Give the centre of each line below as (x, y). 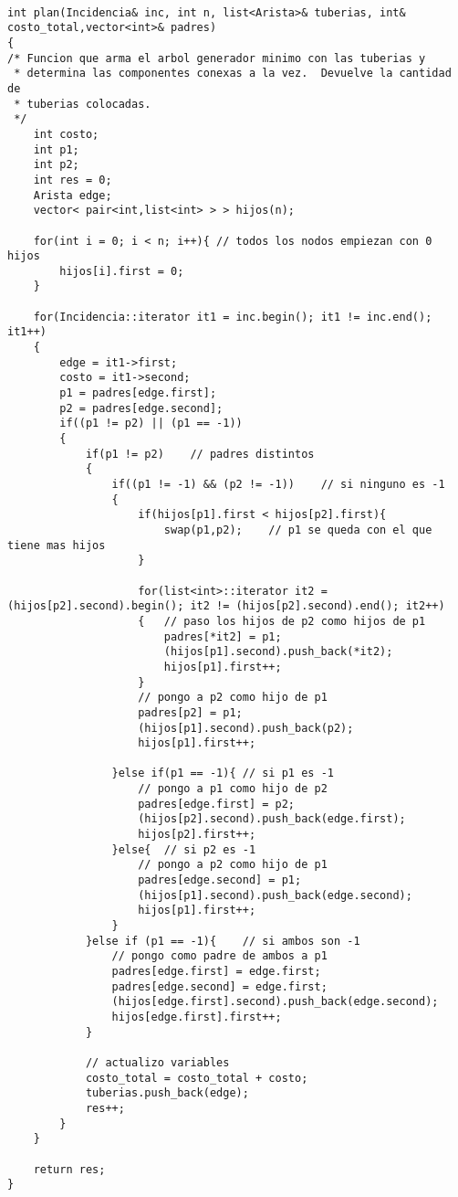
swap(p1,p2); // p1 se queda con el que (298, 530)
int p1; (56, 149)
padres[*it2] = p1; (223, 636)
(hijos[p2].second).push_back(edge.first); (272, 819)
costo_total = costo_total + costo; (197, 1078)
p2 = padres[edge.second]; (141, 408)
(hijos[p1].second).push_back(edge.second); (275, 895)
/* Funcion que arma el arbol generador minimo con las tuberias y (217, 58)
